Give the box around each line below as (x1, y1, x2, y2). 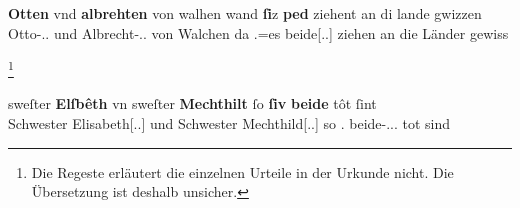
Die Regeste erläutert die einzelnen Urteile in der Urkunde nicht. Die (31, 161, 454, 182)
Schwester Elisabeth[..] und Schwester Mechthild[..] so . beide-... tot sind (8, 113, 451, 134)
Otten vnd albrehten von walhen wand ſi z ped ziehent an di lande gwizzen (8, 3, 482, 23)
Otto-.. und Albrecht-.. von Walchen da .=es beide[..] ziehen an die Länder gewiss (8, 22, 509, 43)
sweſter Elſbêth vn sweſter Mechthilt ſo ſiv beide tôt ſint (8, 93, 377, 114)
